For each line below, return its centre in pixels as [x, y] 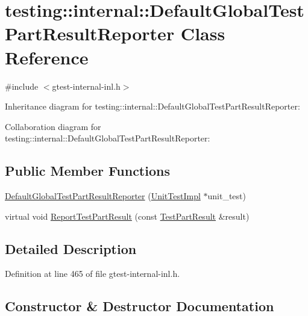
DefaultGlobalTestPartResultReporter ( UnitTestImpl [103, 196]
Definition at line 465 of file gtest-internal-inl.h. [93, 274]
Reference [47, 57]
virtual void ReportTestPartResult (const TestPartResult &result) [127, 216]
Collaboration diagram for [53, 126]
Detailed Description [71, 248]
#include [22, 86]
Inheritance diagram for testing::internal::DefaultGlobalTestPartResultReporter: [152, 106]
